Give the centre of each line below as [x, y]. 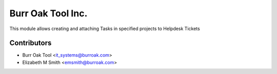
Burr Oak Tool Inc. [48, 13]
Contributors [31, 43]
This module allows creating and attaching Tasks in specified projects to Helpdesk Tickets [105, 29]
